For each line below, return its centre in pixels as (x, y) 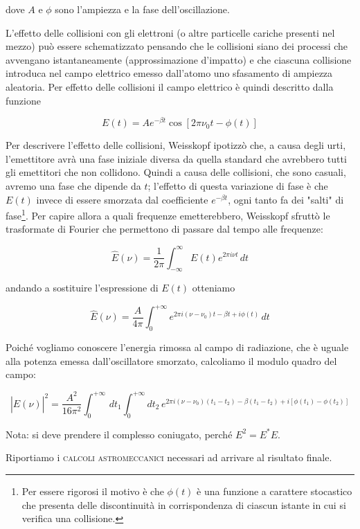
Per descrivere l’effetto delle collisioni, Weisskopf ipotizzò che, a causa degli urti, (176, 145)
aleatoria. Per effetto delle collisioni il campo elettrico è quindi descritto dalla (170, 86)
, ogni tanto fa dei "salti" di (286, 199)
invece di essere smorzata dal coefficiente (122, 199)
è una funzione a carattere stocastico (274, 491)
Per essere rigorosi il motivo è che (93, 491)
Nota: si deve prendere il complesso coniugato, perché (119, 434)
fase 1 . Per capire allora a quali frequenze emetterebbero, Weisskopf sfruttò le (168, 214)
